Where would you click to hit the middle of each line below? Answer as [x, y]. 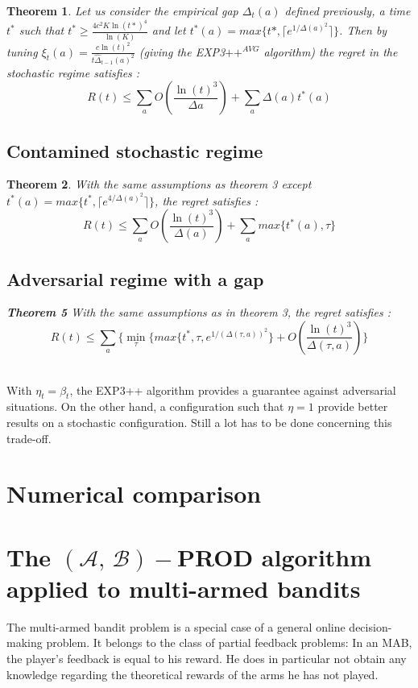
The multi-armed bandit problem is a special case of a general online [176, 626]
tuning [22, 51]
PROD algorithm [274, 556]
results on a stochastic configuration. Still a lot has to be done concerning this [199, 422]
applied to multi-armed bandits [184, 588]
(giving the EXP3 [182, 51]
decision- [370, 626]
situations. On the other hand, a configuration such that [145, 406]
